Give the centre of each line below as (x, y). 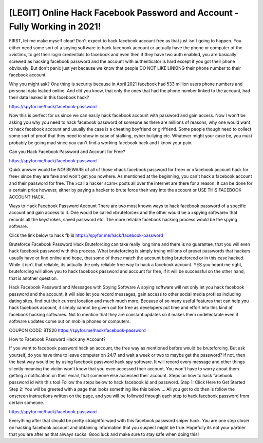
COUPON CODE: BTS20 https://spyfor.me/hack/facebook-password (77, 330)
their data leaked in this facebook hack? (49, 97)
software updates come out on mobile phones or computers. (70, 321)
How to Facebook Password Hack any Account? (57, 339)
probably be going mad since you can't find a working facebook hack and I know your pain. (101, 143)
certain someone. (27, 403)
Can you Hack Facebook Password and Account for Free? (67, 152)
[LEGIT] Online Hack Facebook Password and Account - (124, 13)
